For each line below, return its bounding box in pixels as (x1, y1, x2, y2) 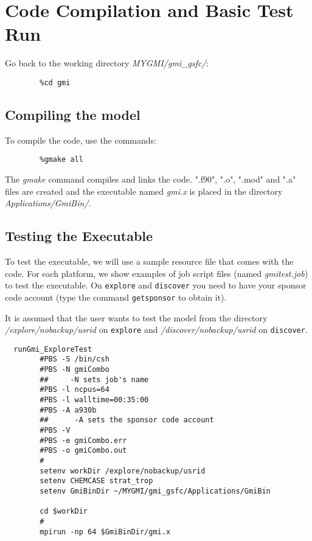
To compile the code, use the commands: (5, 133, 157, 146)
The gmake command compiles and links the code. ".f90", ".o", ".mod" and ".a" (5, 173, 296, 186)
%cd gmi (40, 78, 71, 87)
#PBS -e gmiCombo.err (40, 436, 127, 445)
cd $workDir (40, 507, 88, 516)
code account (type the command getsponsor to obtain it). (5, 290, 227, 303)
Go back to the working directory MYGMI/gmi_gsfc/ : (5, 57, 209, 69)
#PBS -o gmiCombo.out (40, 446, 127, 455)
